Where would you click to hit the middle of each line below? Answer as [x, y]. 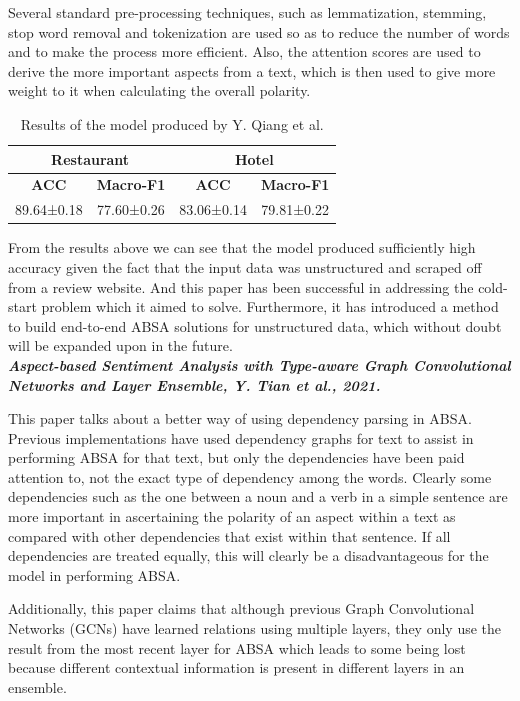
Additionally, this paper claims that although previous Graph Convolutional [241, 608]
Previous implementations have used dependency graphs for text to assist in [241, 437]
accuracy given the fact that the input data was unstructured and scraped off [245, 266]
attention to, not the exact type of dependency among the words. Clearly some [250, 476]
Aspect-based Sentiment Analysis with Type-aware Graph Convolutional [259, 364]
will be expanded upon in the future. [120, 345]
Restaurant [90, 158]
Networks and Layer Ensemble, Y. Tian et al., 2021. [194, 384]
